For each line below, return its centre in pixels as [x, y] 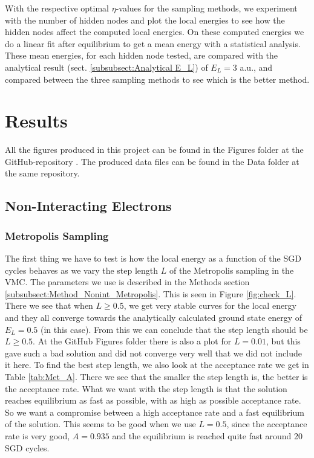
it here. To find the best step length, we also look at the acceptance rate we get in [157, 365]
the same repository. [42, 173]
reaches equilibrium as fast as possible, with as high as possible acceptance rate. [153, 400]
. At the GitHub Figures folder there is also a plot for [132, 341]
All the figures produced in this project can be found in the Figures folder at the [154, 150]
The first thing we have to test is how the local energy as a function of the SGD [153, 258]
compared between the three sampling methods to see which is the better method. [157, 79]
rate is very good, [38, 435]
